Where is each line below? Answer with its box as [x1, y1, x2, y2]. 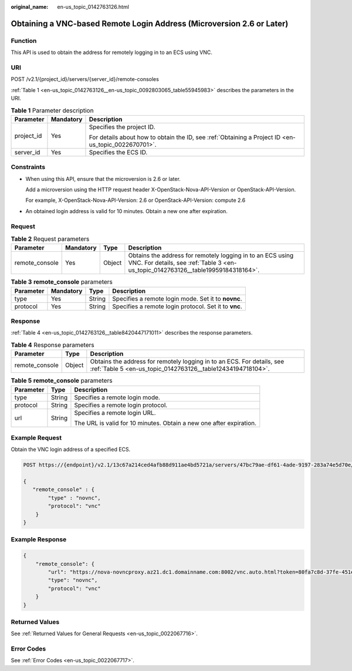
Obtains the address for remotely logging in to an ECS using [128, 251, 294, 259]
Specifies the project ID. [89, 123, 155, 131]
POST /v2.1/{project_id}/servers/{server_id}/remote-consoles [11, 76, 160, 83]
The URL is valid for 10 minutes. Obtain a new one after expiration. [74, 419, 257, 427]
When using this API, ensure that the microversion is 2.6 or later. [25, 175, 181, 182]
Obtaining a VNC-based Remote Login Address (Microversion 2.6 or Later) [11, 18, 289, 29]
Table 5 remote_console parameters [11, 376, 113, 385]
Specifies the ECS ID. [89, 148, 148, 156]
